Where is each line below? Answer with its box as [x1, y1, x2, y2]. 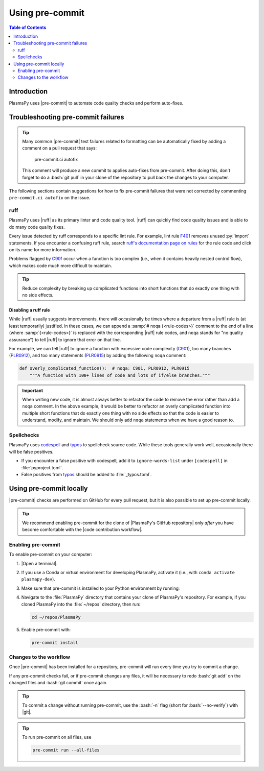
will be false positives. [9, 449, 54, 455]
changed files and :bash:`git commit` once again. [9, 679, 108, 685]
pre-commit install [31, 640, 78, 646]
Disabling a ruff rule [9, 307, 50, 313]
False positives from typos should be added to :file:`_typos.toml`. [21, 471, 152, 477]
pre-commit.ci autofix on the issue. [9, 195, 90, 201]
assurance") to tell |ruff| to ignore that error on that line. [9, 337, 121, 342]
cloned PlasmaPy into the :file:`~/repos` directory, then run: [21, 601, 141, 607]
